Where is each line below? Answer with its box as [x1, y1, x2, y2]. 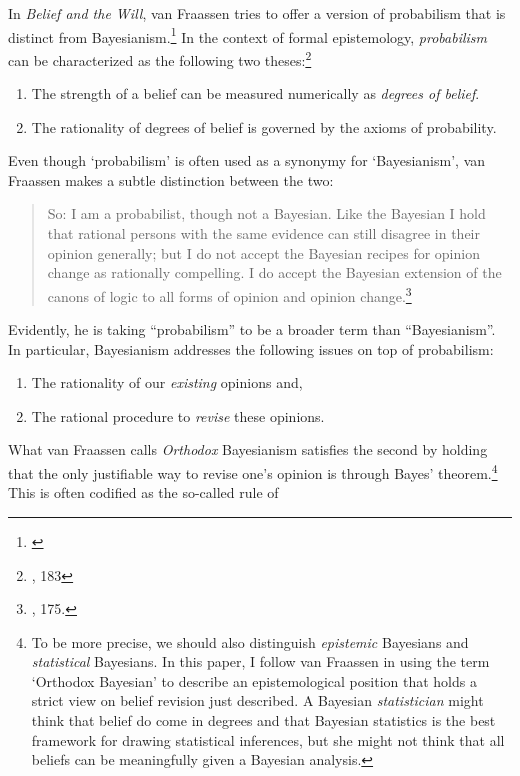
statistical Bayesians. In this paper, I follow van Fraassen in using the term [31, 651, 490, 672]
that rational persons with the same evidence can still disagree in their [47, 223, 480, 244]
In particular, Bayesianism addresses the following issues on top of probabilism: [8, 338, 494, 359]
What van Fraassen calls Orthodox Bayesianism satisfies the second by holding [8, 439, 488, 460]
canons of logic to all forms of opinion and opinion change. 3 [47, 282, 412, 306]
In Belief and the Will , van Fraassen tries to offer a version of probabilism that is [8, 3, 506, 23]
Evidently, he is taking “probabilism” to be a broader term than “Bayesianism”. [8, 319, 496, 340]
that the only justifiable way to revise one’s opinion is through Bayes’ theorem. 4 [8, 460, 498, 483]
